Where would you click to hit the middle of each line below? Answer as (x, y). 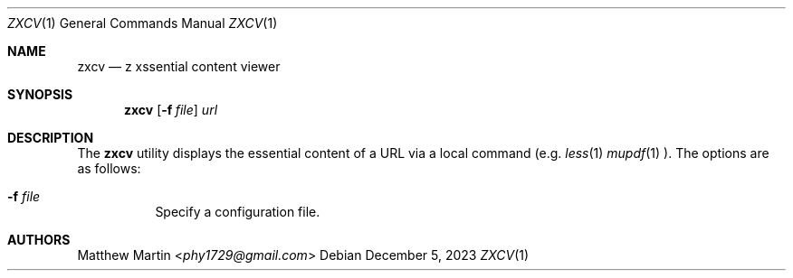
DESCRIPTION (51, 138)
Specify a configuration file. (238, 212)
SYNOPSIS (40, 94)
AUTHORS (39, 240)
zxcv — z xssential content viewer (179, 66)
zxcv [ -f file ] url (171, 110)
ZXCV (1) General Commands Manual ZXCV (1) (143, 23)
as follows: (109, 168)
